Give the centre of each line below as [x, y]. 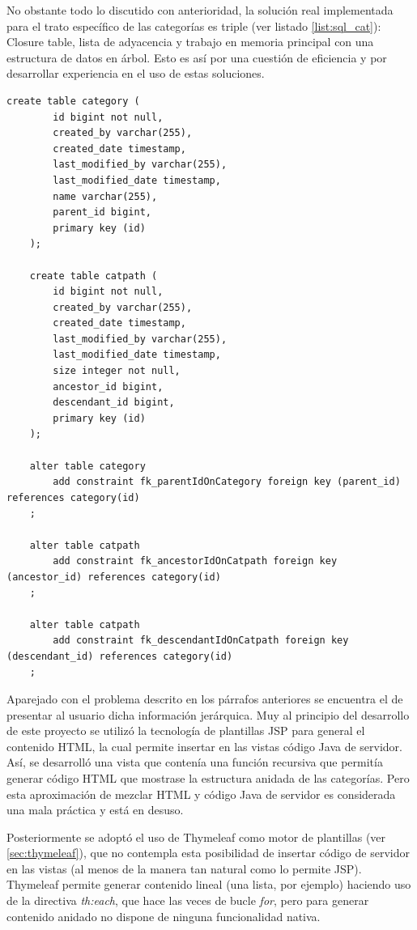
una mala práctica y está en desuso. [95, 810]
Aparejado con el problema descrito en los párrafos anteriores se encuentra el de [205, 698]
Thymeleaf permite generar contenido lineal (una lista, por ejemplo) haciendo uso [209, 884]
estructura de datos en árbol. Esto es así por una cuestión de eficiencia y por [197, 57]
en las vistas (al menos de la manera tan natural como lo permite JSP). [184, 868]
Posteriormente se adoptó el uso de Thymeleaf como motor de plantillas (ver [196, 837]
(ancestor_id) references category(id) [114, 577]
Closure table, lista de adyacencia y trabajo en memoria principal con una [190, 42]
